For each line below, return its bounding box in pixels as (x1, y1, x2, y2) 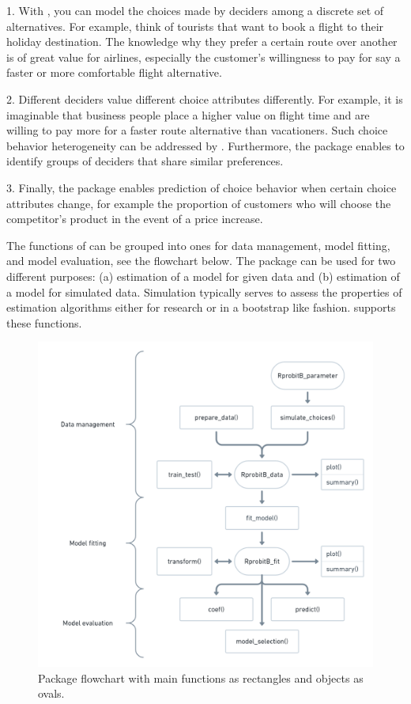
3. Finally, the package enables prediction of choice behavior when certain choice (6, 179, 397, 195)
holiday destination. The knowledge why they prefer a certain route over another (6, 33, 398, 50)
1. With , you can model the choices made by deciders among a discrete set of (6, 2, 384, 18)
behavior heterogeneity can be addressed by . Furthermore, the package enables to (6, 137, 405, 153)
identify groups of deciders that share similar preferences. (6, 153, 284, 169)
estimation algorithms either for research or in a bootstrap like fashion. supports (6, 299, 396, 316)
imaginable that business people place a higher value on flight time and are (6, 106, 370, 123)
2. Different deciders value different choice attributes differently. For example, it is (6, 90, 403, 107)
